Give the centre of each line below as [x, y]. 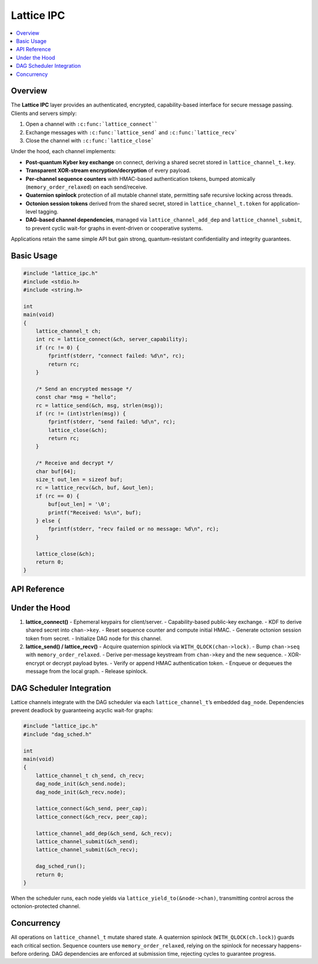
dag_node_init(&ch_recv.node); [81, 792]
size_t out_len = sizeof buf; [79, 480]
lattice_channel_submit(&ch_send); [87, 841]
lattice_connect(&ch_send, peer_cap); [92, 808]
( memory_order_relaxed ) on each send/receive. [86, 187]
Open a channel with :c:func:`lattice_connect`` [92, 124]
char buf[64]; [56, 471]
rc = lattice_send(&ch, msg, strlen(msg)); [99, 405]
